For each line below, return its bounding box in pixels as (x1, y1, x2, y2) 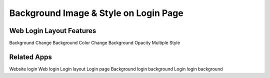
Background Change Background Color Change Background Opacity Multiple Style (9, 40, 180, 46)
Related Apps (9, 52, 52, 61)
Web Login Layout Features (9, 26, 96, 35)
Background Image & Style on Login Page (9, 7, 183, 18)
